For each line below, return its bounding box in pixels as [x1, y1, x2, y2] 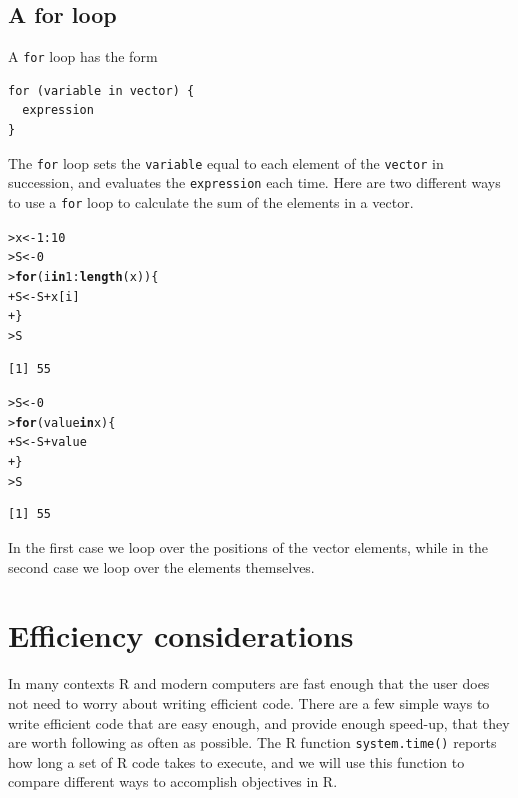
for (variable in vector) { [8, 83, 195, 98]
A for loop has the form [8, 46, 158, 67]
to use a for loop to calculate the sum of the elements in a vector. [8, 191, 414, 212]
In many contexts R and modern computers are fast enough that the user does [8, 673, 490, 694]
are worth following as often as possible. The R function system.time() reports [8, 732, 497, 753]
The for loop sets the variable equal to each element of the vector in [8, 152, 444, 173]
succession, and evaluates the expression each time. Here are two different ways [8, 172, 501, 193]
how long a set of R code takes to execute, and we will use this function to [8, 751, 465, 772]
